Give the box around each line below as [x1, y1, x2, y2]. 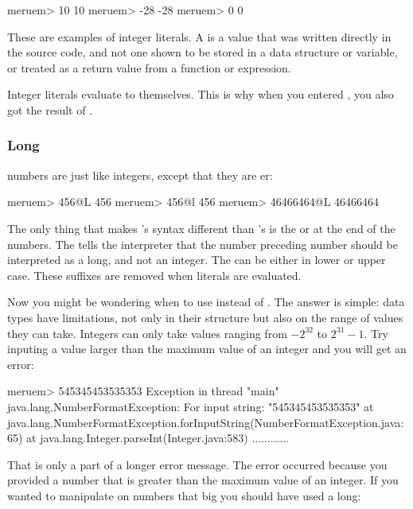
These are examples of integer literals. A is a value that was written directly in [7, 28, 392, 45]
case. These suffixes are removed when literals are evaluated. [7, 266, 302, 283]
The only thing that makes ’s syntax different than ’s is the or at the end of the [7, 220, 395, 236]
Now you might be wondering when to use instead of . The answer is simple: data [7, 293, 405, 310]
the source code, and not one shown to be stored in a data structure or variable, [7, 44, 398, 60]
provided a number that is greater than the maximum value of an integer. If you [7, 472, 399, 488]
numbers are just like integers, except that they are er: [7, 166, 273, 183]
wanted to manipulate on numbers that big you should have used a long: [7, 487, 361, 503]
